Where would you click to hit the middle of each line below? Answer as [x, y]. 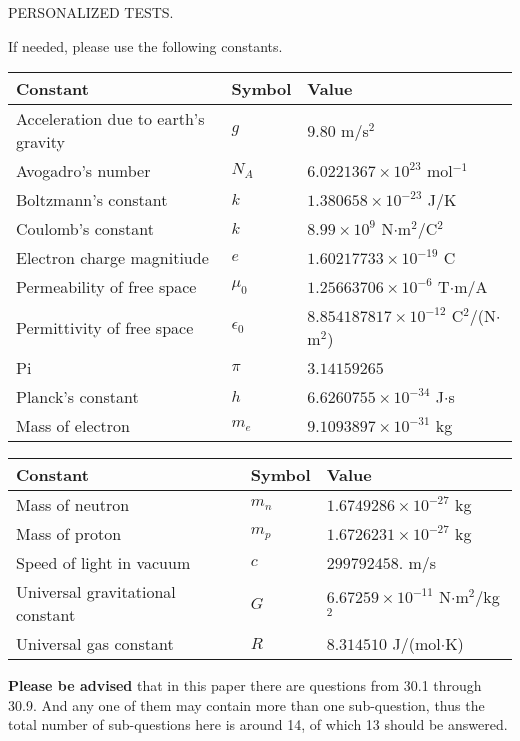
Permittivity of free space [105, 327]
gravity [40, 142]
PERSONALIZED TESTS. [91, 12]
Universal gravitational [96, 592]
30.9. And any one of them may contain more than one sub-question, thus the [246, 704]
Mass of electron [73, 426]
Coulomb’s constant [85, 229]
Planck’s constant [77, 397]
